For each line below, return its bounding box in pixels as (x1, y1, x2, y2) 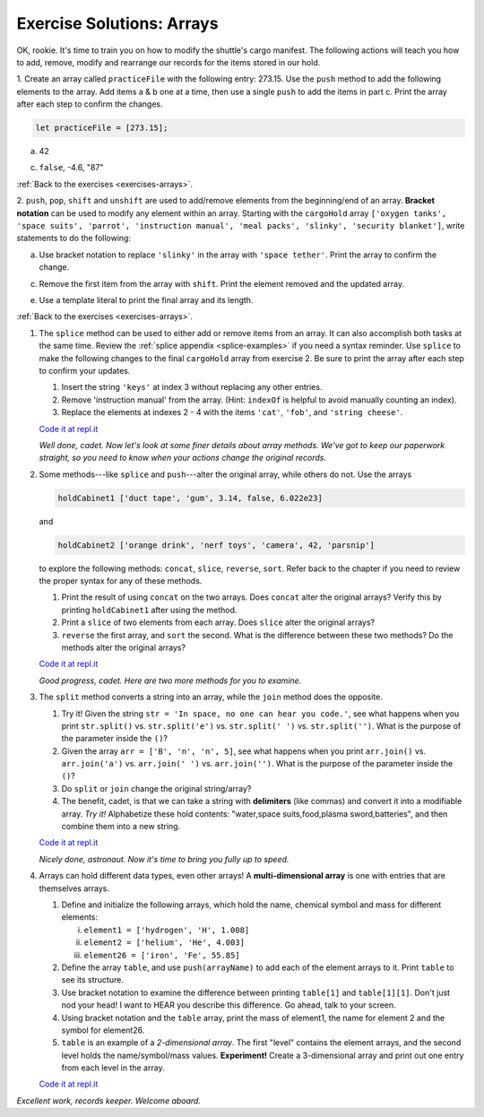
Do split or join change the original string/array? (61, 783, 252, 793)
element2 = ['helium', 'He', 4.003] (83, 938, 246, 948)
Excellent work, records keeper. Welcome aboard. (16, 1095, 202, 1106)
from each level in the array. (61, 1062, 165, 1073)
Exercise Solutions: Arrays (16, 13, 219, 33)
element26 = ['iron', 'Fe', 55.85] (83, 950, 241, 960)
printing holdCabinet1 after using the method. (61, 604, 238, 615)
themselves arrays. (39, 883, 109, 894)
